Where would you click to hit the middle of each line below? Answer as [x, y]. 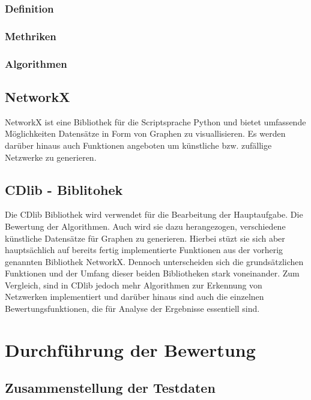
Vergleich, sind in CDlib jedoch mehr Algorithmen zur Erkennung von [134, 285]
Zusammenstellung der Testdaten [110, 388]
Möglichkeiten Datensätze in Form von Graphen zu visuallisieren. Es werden [145, 133]
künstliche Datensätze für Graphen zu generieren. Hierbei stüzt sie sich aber [145, 238]
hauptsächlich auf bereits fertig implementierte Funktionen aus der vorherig [144, 250]
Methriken [31, 36]
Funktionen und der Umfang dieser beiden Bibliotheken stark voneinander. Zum [152, 273]
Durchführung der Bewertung [130, 349]
